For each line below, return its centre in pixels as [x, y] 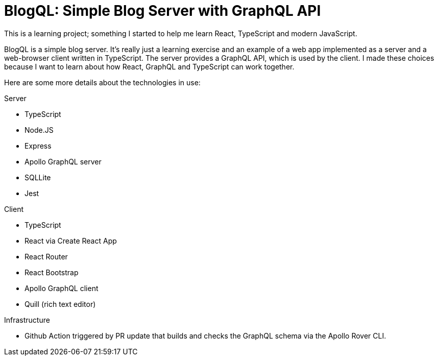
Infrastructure [27, 320]
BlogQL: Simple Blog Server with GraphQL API [163, 11]
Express [38, 146]
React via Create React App [71, 241]
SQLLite [38, 177]
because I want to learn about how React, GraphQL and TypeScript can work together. [149, 66]
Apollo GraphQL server [63, 161]
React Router [46, 256]
